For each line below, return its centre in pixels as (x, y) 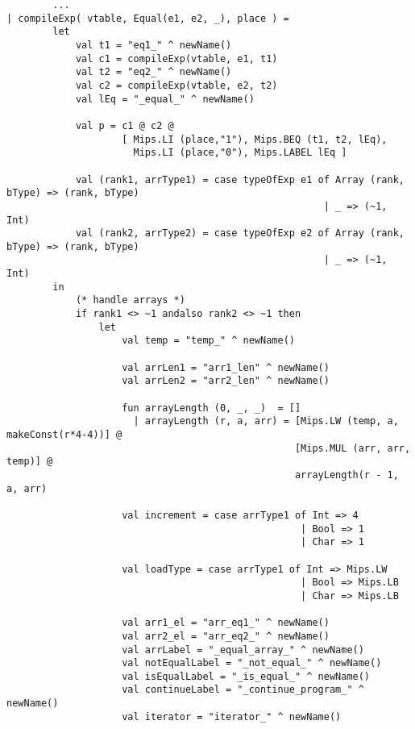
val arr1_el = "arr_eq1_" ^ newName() (226, 623)
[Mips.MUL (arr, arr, (353, 448)
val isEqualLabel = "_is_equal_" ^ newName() (246, 676)
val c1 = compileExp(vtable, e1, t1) (176, 58)
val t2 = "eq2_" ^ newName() (154, 72)
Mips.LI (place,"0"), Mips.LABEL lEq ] (240, 153)
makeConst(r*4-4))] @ (64, 435)
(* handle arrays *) (130, 300)
